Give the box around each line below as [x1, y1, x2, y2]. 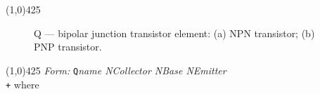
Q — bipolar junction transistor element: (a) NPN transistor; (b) [34, 25, 315, 40]
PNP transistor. [34, 39, 102, 54]
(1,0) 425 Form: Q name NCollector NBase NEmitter [6, 62, 226, 77]
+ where [6, 76, 39, 91]
